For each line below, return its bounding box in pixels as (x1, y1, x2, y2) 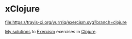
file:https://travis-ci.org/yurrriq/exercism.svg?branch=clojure (5, 19, 127, 25)
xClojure (5, 3, 40, 14)
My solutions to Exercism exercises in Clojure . (5, 28, 97, 34)
